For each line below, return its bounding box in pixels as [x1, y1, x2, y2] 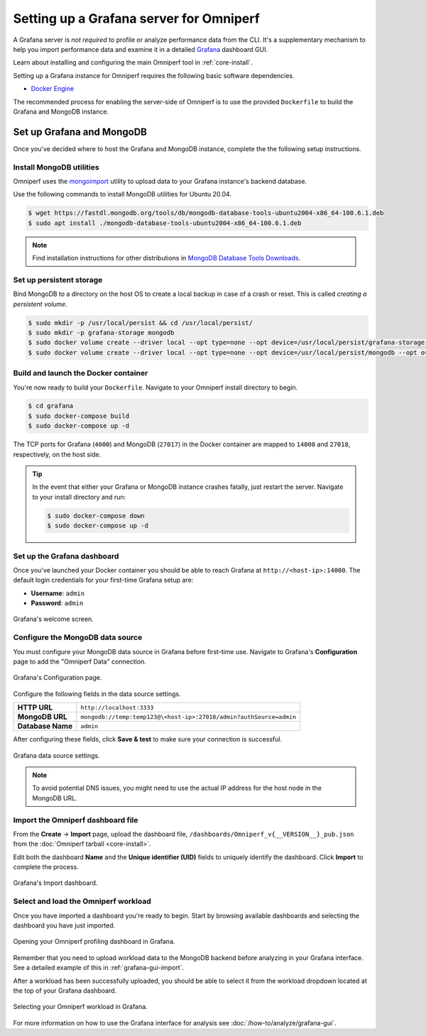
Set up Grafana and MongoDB [13, 126, 148, 138]
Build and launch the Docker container [13, 368, 148, 378]
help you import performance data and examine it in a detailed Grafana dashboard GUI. [13, 45, 268, 53]
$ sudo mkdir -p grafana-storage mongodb [28, 329, 175, 336]
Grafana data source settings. [13, 751, 100, 759]
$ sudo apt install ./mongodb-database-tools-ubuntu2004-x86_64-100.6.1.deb [28, 219, 302, 227]
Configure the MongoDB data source [13, 632, 143, 642]
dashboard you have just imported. [13, 921, 116, 930]
